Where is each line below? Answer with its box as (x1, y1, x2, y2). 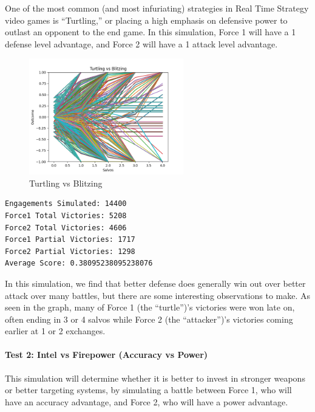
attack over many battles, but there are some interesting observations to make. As (5, 289, 311, 301)
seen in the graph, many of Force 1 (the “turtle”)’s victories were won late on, (5, 301, 295, 314)
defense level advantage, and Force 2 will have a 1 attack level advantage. (5, 37, 278, 50)
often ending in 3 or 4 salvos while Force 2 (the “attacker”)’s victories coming (5, 312, 293, 325)
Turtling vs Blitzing (29, 176, 103, 189)
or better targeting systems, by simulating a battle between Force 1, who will (5, 383, 292, 396)
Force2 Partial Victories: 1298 (5, 247, 135, 256)
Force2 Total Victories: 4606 (5, 223, 127, 232)
